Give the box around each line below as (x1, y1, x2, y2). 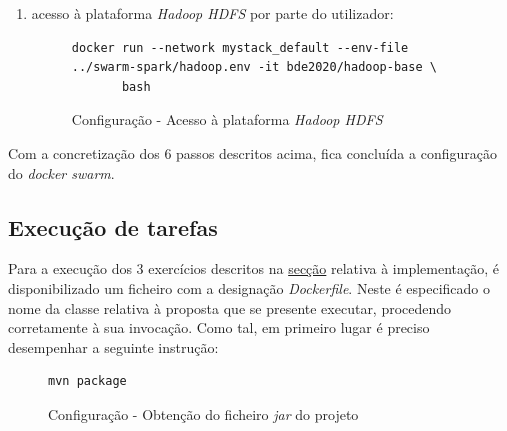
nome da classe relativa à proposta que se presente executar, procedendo (8, 297, 452, 318)
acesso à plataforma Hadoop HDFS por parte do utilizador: (31, 3, 394, 23)
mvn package (48, 374, 127, 389)
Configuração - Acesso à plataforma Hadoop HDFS (71, 109, 383, 130)
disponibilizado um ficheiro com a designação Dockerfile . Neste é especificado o (8, 277, 491, 298)
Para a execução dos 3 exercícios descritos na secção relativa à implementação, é (8, 258, 500, 279)
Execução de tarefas (8, 211, 218, 242)
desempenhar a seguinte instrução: (8, 336, 219, 357)
